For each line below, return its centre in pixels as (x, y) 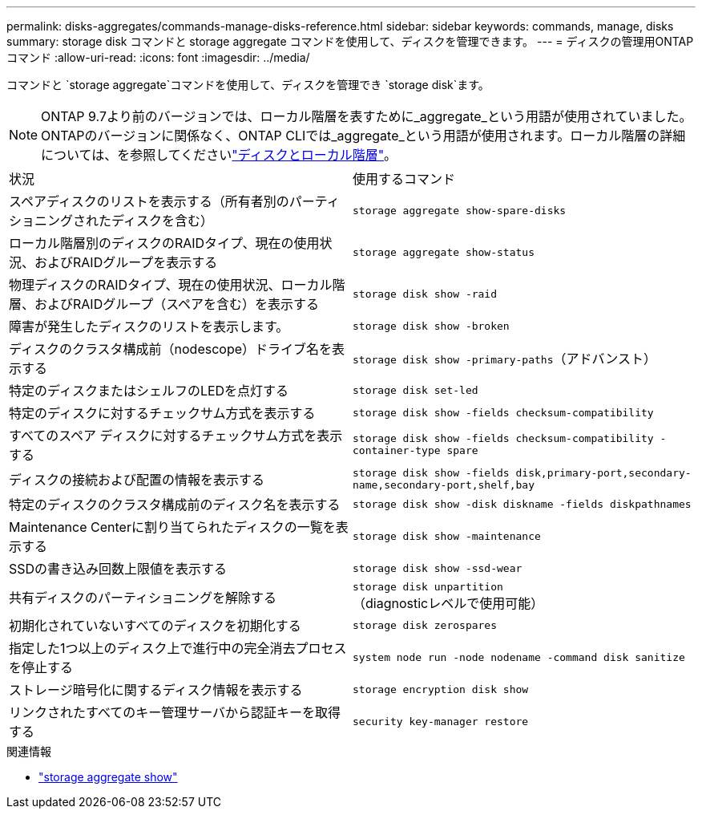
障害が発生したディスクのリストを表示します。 (149, 326)
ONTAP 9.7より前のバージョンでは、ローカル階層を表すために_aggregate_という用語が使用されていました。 (367, 116)
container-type (397, 450)
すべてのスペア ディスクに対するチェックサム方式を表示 (176, 436)
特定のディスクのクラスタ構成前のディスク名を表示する (175, 505)
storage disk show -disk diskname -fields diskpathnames (522, 504)
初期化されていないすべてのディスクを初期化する (155, 626)
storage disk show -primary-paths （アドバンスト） (504, 359)
